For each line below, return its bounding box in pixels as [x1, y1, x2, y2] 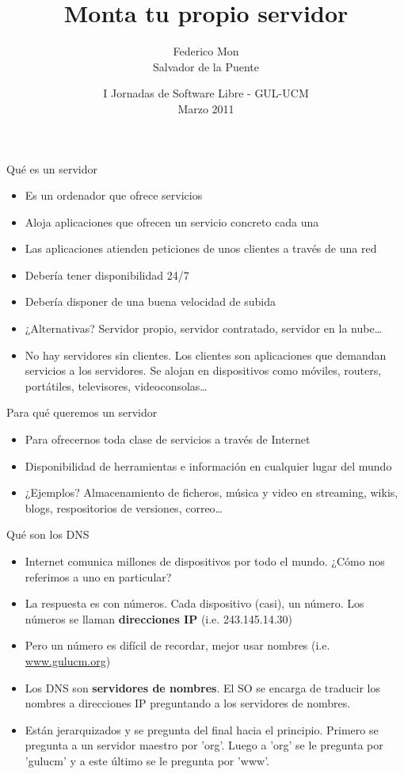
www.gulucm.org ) [25, 652, 111, 669]
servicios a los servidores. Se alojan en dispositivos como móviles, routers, [25, 362, 382, 379]
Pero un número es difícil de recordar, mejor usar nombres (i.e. [25, 637, 330, 654]
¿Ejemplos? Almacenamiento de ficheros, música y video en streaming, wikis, [25, 484, 398, 501]
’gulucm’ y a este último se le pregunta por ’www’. [25, 752, 270, 768]
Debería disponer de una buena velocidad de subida [25, 293, 276, 310]
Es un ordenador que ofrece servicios [25, 187, 203, 204]
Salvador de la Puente [152, 58, 260, 74]
